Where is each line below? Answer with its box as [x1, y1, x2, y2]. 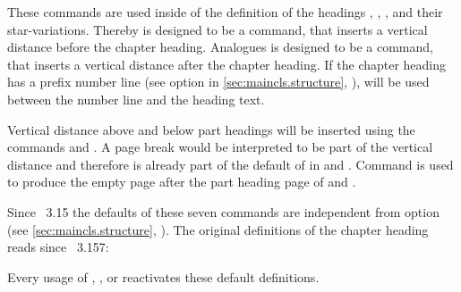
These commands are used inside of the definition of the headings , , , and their [7, 3, 443, 21]
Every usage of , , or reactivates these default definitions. [7, 267, 320, 286]
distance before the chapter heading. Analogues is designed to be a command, [7, 38, 433, 56]
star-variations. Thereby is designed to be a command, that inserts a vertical [7, 20, 428, 38]
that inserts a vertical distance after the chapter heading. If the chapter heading [7, 54, 447, 73]
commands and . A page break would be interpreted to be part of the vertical [7, 138, 433, 156]
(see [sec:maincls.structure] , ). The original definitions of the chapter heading [7, 220, 429, 238]
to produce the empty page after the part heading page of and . [7, 172, 356, 191]
